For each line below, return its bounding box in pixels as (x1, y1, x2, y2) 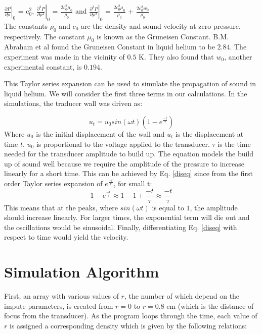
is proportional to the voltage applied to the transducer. (36, 138, 210, 149)
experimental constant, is (4, 61, 82, 72)
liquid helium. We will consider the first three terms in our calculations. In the (4, 88, 247, 98)
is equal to (152, 202, 184, 212)
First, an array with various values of (4, 291, 119, 301)
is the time (217, 138, 251, 149)
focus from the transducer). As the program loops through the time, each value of (4, 310, 257, 321)
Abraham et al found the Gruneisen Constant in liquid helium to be (4, 41, 215, 52)
